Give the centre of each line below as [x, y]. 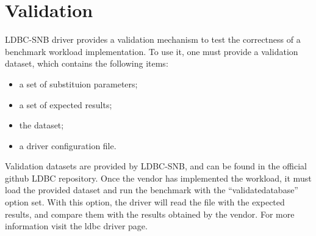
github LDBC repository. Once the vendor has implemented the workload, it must [158, 178]
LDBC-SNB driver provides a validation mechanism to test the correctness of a [153, 39]
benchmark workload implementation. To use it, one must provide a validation [152, 51]
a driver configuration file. [68, 145]
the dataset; [41, 125]
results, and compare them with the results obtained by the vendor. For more [150, 214]
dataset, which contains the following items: [87, 63]
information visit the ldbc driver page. [76, 226]
